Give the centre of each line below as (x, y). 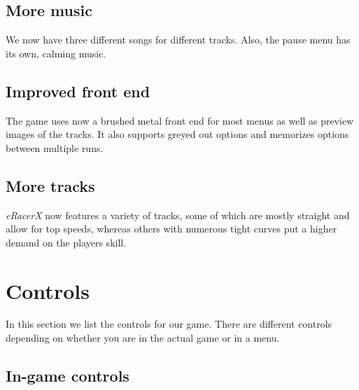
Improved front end (78, 91)
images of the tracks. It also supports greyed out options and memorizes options (177, 134)
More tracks (50, 185)
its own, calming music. (56, 53)
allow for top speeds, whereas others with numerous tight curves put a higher (171, 229)
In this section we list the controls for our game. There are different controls (169, 324)
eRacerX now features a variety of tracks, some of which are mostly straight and (178, 215)
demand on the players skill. (66, 242)
